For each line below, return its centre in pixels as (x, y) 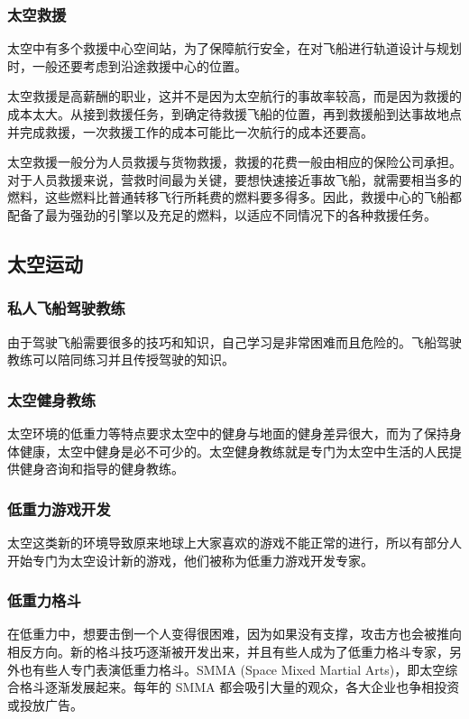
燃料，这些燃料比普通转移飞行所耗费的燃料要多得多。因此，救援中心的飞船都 (234, 197)
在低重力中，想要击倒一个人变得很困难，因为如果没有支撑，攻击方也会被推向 (234, 634)
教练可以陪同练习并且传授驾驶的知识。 (121, 359)
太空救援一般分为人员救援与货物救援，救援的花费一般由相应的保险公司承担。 (234, 162)
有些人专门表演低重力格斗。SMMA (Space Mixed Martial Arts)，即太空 (239, 669)
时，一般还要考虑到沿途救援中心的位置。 (127, 65)
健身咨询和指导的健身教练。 (101, 469)
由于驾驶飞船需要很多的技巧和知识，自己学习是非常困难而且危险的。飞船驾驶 (234, 341)
